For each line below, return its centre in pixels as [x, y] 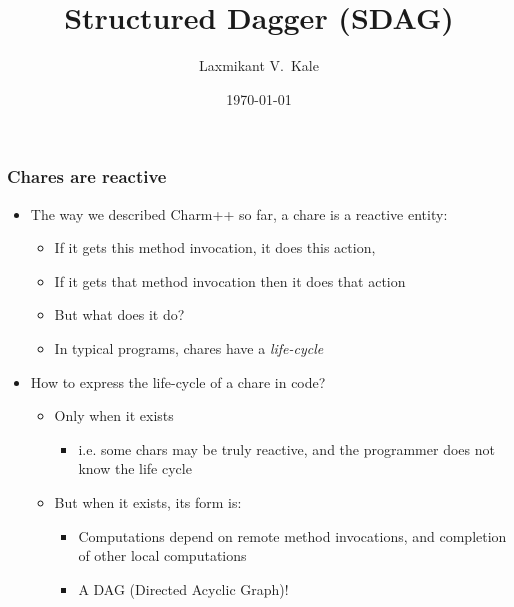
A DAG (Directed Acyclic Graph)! [183, 588]
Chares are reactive [87, 176]
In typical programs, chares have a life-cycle [189, 347]
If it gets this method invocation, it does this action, [215, 247]
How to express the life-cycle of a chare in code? [178, 381]
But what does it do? [119, 314]
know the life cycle [135, 468]
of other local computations [162, 555]
